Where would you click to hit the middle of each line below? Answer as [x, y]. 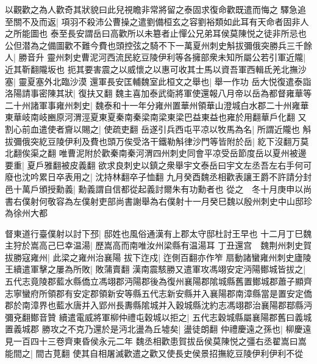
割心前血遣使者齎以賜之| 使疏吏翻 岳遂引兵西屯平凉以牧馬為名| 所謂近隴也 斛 [158, 129]
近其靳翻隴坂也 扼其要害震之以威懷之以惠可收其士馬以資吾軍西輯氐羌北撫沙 [156, 69]
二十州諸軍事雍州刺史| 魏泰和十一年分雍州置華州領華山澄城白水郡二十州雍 [153, 105]
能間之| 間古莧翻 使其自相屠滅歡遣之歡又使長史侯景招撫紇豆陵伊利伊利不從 [154, 353]
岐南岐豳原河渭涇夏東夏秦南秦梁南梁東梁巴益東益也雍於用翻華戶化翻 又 [164, 117]
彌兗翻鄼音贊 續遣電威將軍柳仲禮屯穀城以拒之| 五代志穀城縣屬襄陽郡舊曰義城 [158, 317]
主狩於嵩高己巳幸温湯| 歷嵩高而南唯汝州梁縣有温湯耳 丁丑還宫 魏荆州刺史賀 [158, 245]
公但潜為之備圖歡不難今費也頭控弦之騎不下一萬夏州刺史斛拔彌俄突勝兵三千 [154, 45]
